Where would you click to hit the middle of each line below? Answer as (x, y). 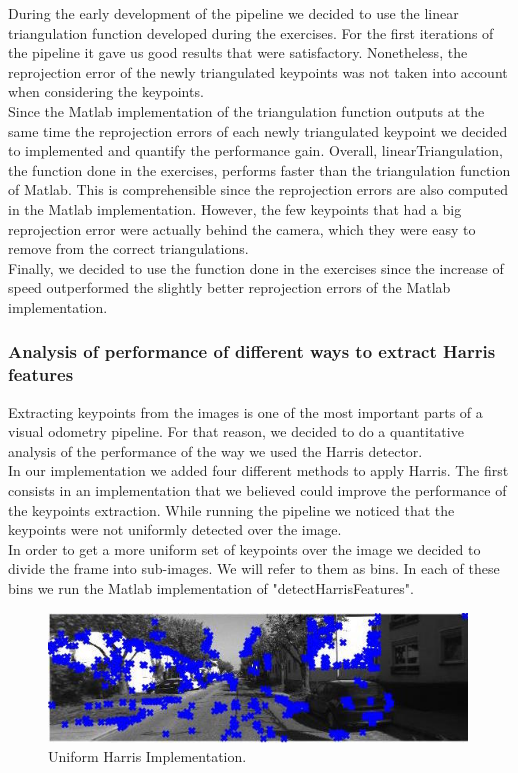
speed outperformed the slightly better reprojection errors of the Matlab (229, 287)
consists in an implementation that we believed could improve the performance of (257, 490)
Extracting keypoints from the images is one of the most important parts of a (245, 411)
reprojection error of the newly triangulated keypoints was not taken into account (258, 71)
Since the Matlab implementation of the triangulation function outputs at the (246, 110)
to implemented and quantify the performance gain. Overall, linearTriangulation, (255, 150)
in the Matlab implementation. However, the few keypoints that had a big (235, 208)
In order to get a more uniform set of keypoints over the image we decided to (244, 548)
